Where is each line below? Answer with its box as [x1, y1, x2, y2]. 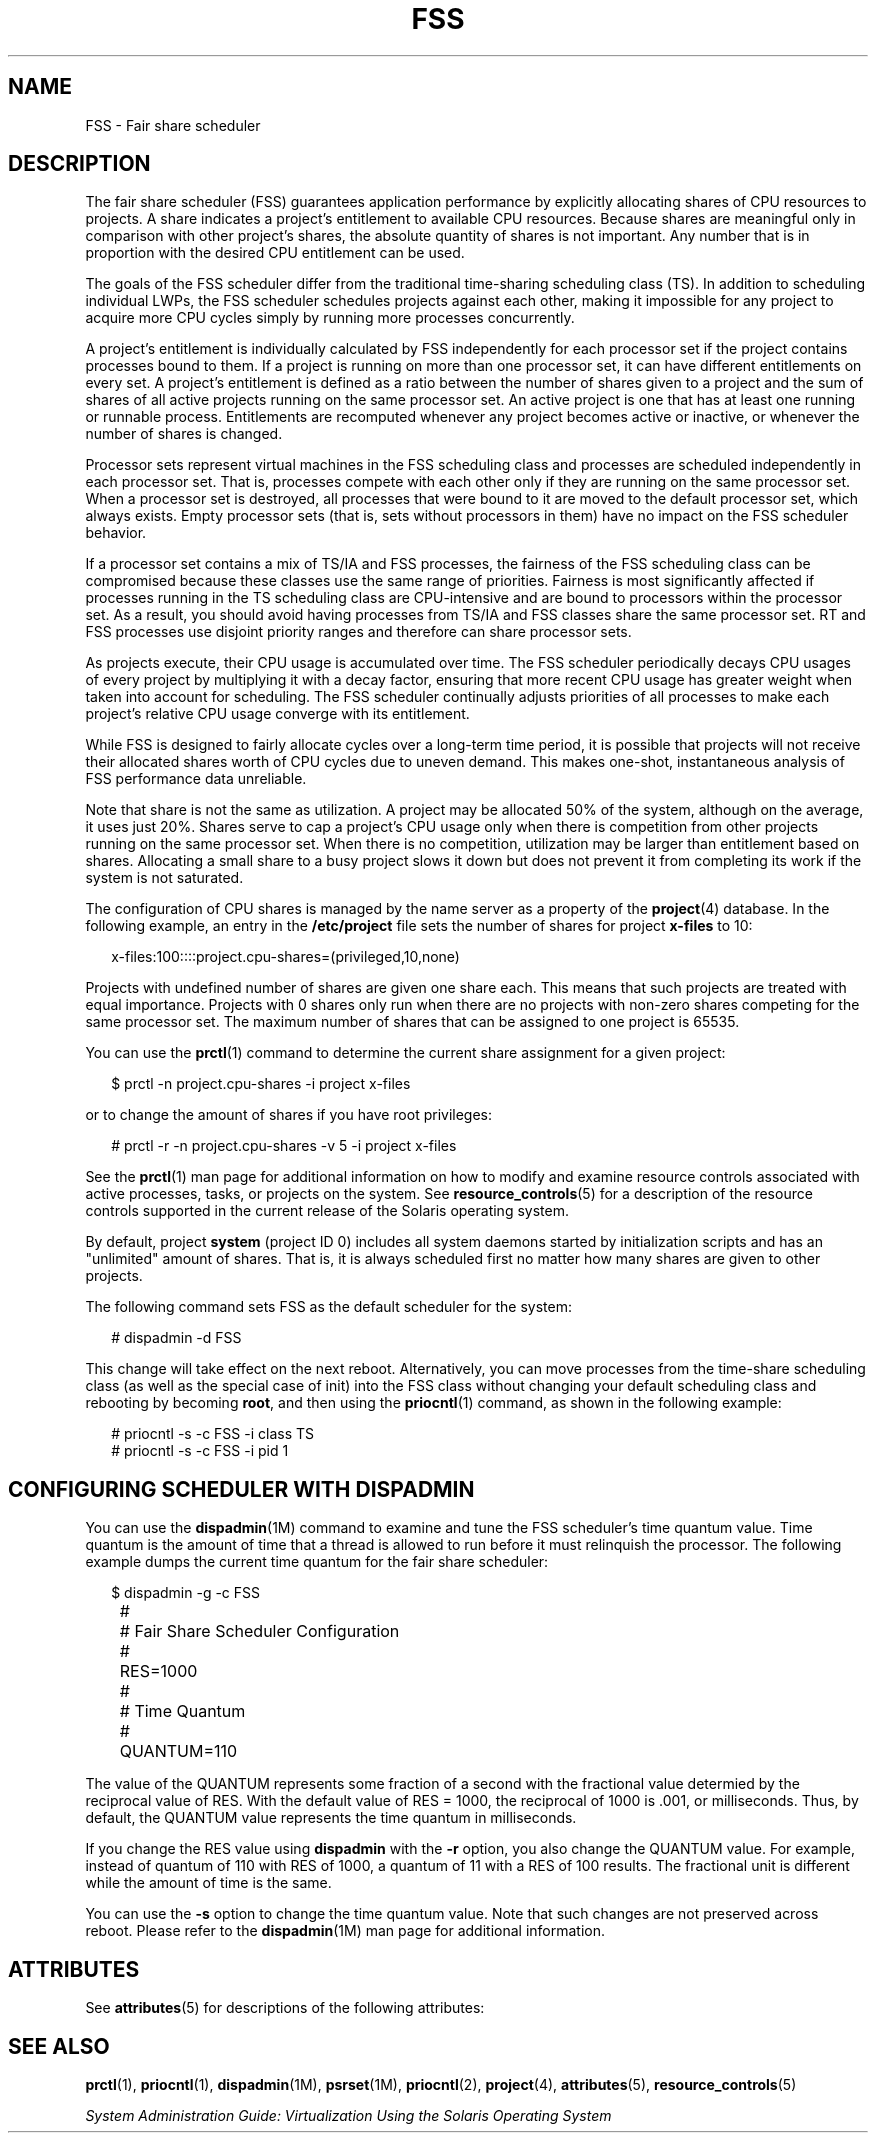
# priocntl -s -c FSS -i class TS [111, 1425, 314, 1443]
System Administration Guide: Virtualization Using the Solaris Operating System [85, 2106, 612, 2124]
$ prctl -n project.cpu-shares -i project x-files [111, 1075, 411, 1093]
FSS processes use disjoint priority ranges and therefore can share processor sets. [85, 623, 632, 641]
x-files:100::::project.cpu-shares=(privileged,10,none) [111, 948, 460, 966]
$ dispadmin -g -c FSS [111, 1584, 261, 1602]
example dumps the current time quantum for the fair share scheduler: [85, 1553, 549, 1571]
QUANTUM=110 [119, 1741, 238, 1762]
